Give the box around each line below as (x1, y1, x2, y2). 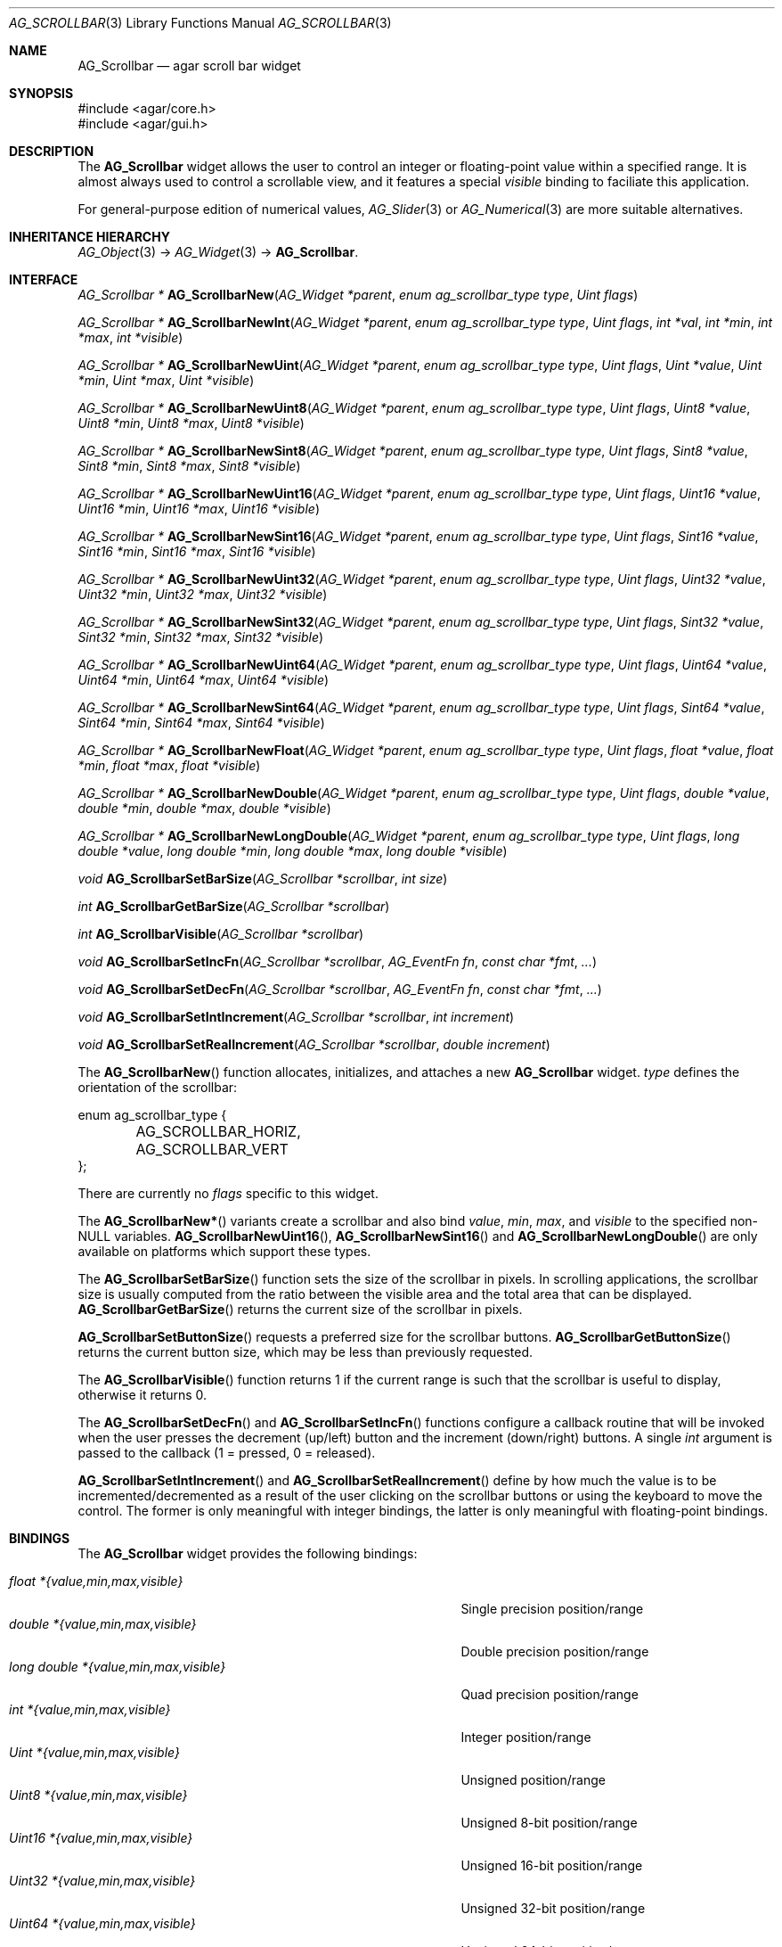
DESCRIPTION (9, 144, 94, 159)
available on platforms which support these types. (77, 1244, 371, 1259)
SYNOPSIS (9, 86, 74, 101)
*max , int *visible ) (77, 330, 183, 345)
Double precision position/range (460, 1644, 649, 1659)
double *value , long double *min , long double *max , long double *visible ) (77, 843, 508, 858)
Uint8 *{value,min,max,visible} (9, 1787, 188, 1803)
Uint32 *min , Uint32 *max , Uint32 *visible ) (77, 587, 328, 602)
